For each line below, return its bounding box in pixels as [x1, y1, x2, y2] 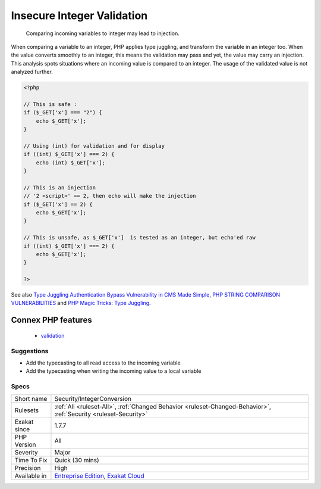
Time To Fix [14, 456, 48, 464]
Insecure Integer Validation [11, 9, 148, 22]
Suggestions [11, 347, 49, 355]
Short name [14, 394, 48, 403]
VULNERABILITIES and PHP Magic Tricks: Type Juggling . [11, 300, 151, 307]
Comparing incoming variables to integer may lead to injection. [26, 30, 180, 37]
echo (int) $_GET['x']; [36, 159, 105, 166]
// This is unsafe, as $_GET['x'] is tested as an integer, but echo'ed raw [23, 234, 256, 241]
